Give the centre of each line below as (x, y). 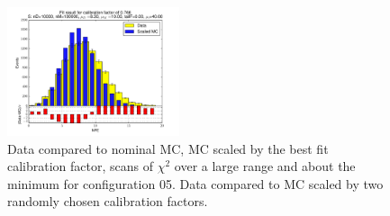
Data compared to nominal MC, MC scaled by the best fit (168, 148)
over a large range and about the (265, 166)
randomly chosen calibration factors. (108, 201)
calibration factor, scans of (81, 166)
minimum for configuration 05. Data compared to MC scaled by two (195, 183)
